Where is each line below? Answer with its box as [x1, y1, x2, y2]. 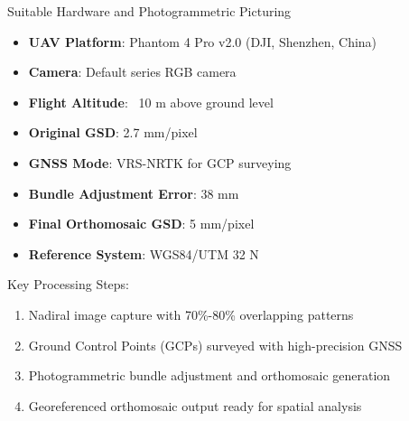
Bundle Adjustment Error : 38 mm [28, 183, 239, 202]
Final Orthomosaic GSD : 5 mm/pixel [28, 214, 255, 233]
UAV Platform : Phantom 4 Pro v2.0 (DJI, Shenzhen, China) [28, 32, 377, 51]
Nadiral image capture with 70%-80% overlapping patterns [28, 304, 354, 323]
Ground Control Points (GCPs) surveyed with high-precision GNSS [28, 335, 403, 354]
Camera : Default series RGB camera [28, 62, 237, 81]
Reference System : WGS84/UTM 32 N [28, 244, 259, 263]
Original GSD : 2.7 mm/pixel [28, 123, 198, 142]
